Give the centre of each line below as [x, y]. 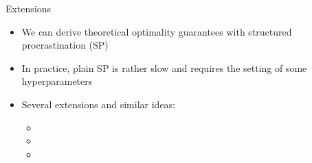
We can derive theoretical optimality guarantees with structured [157, 31]
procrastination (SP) [65, 45]
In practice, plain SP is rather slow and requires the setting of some [164, 67]
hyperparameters [57, 81]
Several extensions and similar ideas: [99, 104]
